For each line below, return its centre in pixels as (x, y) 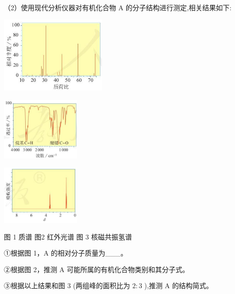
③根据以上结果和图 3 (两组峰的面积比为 (67, 285)
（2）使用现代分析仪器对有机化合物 (60, 7)
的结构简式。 (193, 285)
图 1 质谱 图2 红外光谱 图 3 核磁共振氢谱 (68, 236)
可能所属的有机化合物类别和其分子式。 (128, 269)
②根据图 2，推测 (31, 269)
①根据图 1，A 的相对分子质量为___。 (66, 253)
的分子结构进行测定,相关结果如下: (178, 7)
